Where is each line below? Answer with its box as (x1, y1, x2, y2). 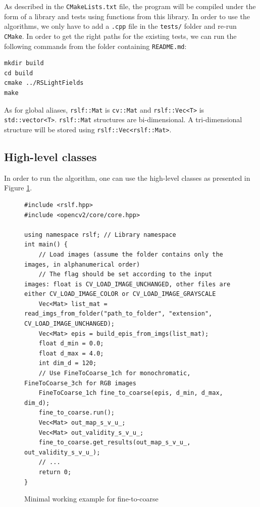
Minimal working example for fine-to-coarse (24, 493, 159, 504)
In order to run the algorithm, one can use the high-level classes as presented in (4, 172, 250, 183)
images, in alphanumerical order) (24, 261, 140, 268)
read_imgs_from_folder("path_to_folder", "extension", (24, 310, 213, 318)
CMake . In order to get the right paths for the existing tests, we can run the (4, 30, 237, 41)
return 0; (38, 468, 72, 476)
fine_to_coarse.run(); (38, 409, 115, 417)
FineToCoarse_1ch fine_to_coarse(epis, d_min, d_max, (38, 389, 223, 397)
